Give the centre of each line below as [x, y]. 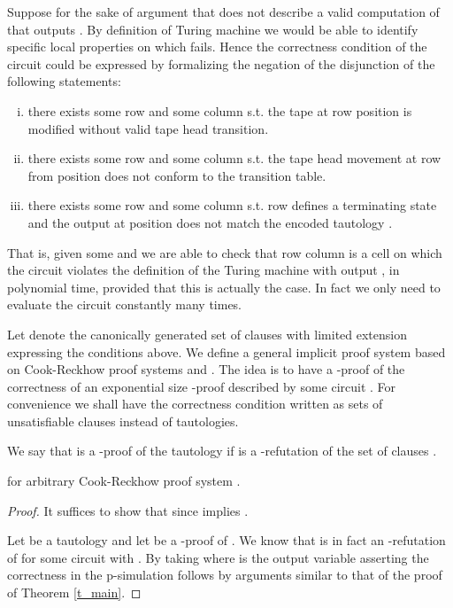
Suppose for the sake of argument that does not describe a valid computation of [223, 12]
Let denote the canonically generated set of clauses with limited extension [207, 334]
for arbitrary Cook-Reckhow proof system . [124, 481]
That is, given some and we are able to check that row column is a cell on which [225, 252]
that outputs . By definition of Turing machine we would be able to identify [213, 29]
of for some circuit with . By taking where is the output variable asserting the [218, 557]
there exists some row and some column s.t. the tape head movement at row [234, 158]
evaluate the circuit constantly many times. [125, 304]
